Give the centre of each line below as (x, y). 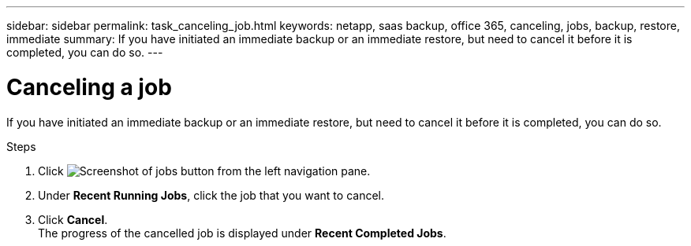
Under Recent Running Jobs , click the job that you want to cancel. (211, 195)
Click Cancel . (73, 219)
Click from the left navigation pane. (204, 171)
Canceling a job (89, 87)
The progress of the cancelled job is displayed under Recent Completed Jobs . (242, 233)
